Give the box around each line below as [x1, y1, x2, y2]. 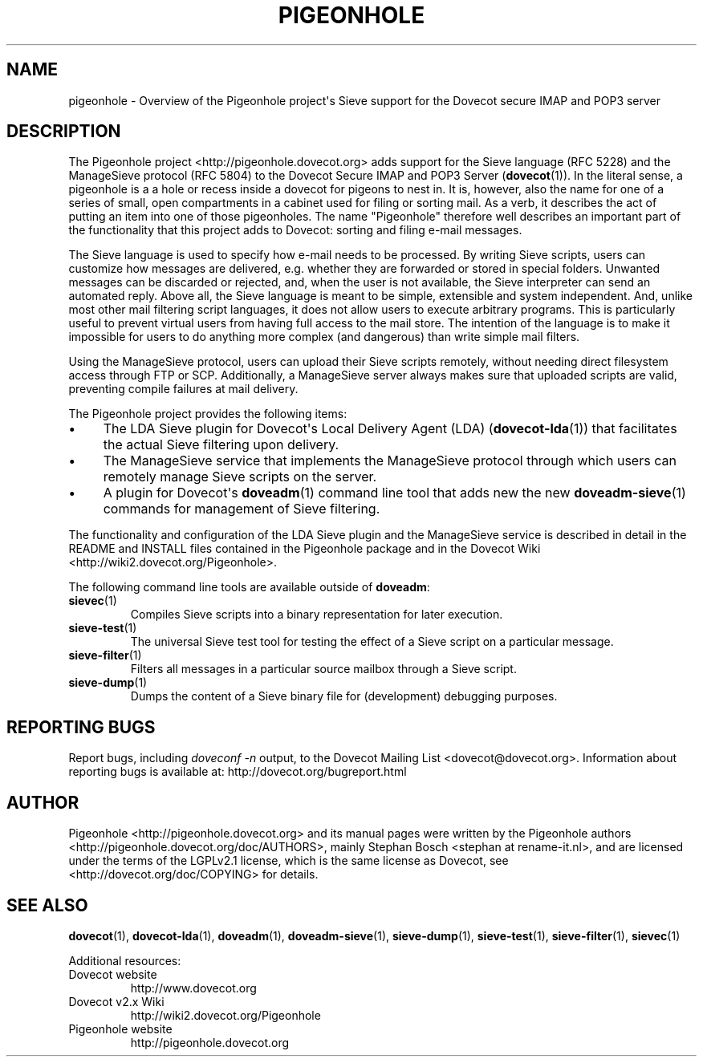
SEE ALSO [6, 895, 88, 915]
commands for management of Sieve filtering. [103, 501, 380, 517]
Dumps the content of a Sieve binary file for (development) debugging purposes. [130, 689, 558, 704]
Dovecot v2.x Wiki [68, 994, 165, 1008]
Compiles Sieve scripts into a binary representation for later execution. [130, 607, 503, 622]
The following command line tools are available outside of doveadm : [68, 580, 430, 594]
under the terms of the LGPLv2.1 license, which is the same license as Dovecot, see [68, 854, 509, 868]
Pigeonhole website [68, 1021, 173, 1036]
